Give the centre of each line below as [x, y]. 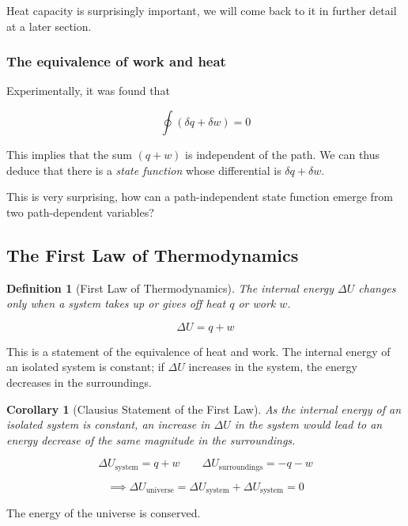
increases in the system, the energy [273, 367]
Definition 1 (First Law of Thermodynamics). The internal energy [170, 288]
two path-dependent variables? [80, 212]
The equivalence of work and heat [116, 61]
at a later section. [49, 26]
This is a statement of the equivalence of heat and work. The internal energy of [198, 351]
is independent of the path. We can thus [283, 154]
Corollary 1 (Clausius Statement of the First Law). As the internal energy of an [204, 409]
